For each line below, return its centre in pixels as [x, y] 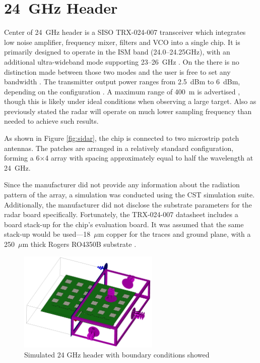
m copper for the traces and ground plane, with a [174, 234]
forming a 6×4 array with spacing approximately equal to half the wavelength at [129, 158]
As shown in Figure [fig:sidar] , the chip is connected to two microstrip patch [122, 138]
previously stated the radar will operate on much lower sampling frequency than [128, 111]
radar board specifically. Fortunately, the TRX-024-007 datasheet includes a [121, 214]
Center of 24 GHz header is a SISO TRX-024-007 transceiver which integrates [125, 32]
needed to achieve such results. [51, 121]
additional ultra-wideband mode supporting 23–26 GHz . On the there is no [122, 61]
